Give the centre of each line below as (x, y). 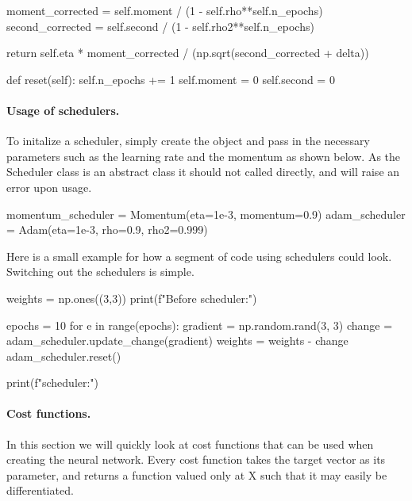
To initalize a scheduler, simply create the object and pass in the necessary (188, 141)
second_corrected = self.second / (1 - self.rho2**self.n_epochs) (160, 26)
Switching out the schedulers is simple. (100, 272)
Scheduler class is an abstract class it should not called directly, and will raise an (203, 172)
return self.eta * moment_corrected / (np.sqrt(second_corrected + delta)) (188, 53)
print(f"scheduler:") (53, 382)
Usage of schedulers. (63, 110)
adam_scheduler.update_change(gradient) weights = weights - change (177, 340)
